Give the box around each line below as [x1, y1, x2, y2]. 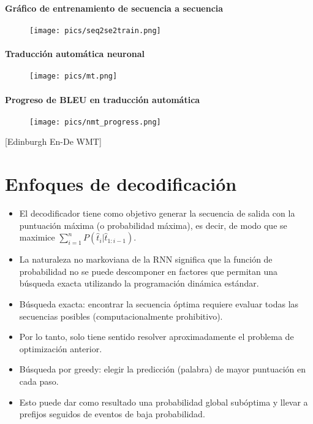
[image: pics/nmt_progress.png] [29, 117, 161, 126]
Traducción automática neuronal [5, 47, 145, 60]
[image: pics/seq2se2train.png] [29, 26, 161, 35]
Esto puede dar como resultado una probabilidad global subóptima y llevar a [19, 395, 308, 408]
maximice [19, 231, 55, 244]
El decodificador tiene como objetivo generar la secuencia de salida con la [19, 207, 295, 220]
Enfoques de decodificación [5, 171, 237, 196]
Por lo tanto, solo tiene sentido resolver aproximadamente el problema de [19, 330, 294, 343]
